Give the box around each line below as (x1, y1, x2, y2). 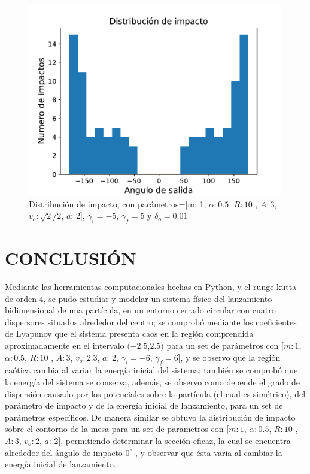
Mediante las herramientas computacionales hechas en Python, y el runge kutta (5, 280, 297, 293)
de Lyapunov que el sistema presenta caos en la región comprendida (5, 327, 254, 340)
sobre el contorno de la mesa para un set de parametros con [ (5, 422, 229, 435)
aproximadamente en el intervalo (5, 339, 124, 352)
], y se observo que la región (178, 351, 281, 363)
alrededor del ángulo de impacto (5, 446, 123, 458)
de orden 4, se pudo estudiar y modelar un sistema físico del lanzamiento (5, 292, 272, 304)
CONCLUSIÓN (5, 246, 136, 270)
